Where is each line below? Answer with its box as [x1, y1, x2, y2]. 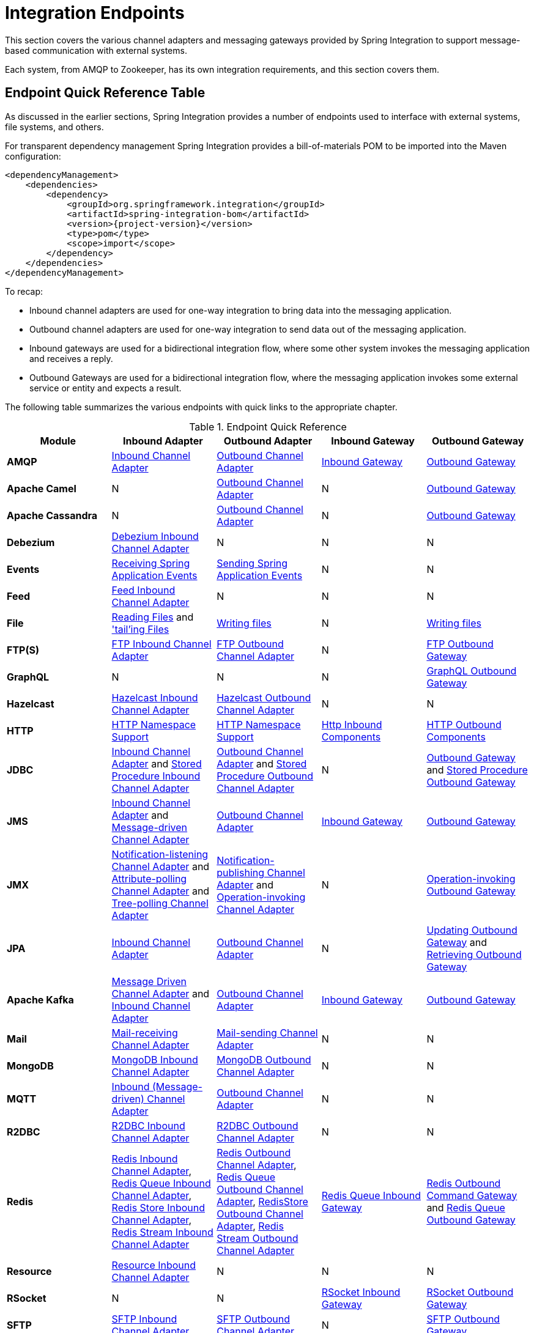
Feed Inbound [111, 583, 176, 596]
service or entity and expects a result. [29, 382, 182, 393]
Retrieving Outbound [426, 948, 522, 961]
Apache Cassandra [7, 509, 98, 522]
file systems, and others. [5, 121, 104, 132]
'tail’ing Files [111, 622, 169, 635]
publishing [217, 866, 265, 879]
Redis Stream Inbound [111, 1225, 213, 1238]
